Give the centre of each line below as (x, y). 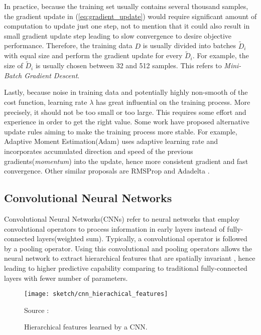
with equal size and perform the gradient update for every (93, 55)
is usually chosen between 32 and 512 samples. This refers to (128, 65)
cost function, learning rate (46, 102)
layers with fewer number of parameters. (66, 278)
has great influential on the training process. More (173, 102)
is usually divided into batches (189, 45)
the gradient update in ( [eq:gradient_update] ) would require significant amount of (130, 16)
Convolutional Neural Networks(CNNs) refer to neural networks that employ (122, 218)
